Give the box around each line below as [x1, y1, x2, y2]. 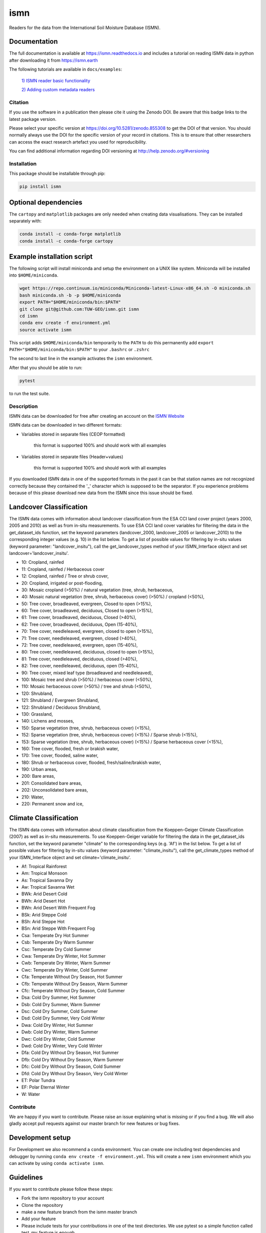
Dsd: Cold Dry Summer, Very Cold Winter [21, 1015, 105, 1021]
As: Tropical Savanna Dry [21, 877, 73, 883]
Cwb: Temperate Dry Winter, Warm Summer [21, 960, 111, 966]
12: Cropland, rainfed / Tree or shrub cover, [21, 573, 109, 579]
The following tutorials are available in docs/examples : [9, 67, 123, 73]
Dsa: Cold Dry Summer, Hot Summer [21, 994, 96, 1001]
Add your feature [21, 1216, 56, 1222]
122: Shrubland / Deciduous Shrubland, [21, 704, 101, 710]
